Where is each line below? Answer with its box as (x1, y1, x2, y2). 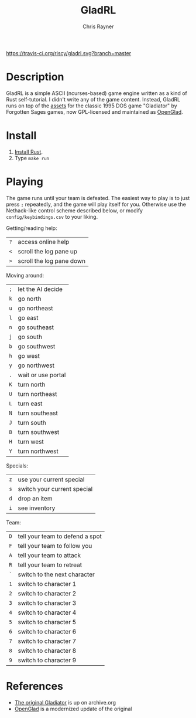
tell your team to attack (18, 551, 81, 559)
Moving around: (6, 272, 44, 279)
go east (18, 313, 39, 321)
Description (6, 70, 64, 84)
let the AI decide (18, 285, 63, 293)
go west (18, 351, 40, 360)
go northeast (18, 304, 54, 312)
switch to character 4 (18, 608, 77, 617)
